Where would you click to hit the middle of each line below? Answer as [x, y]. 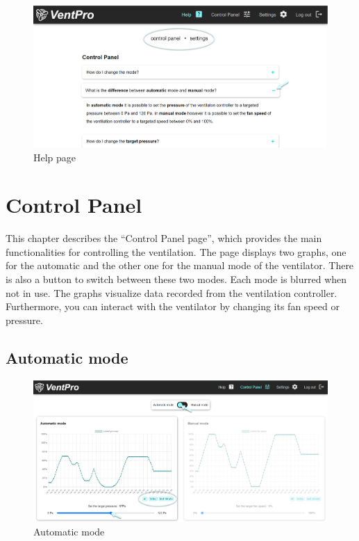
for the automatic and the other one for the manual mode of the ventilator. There [180, 265]
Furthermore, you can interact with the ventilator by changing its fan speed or [173, 306]
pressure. [24, 320]
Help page [55, 157]
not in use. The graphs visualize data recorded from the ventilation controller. [172, 292]
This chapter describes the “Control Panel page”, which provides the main [164, 238]
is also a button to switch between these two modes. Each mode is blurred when [176, 279]
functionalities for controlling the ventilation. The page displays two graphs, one [176, 251]
